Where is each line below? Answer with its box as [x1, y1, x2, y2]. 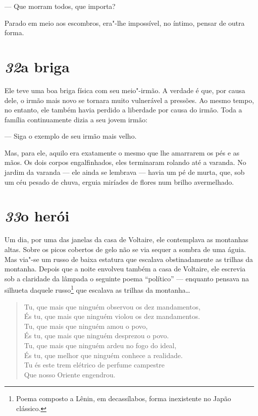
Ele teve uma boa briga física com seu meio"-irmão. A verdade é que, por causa [4, 85, 246, 95]
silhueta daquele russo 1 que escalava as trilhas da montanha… [4, 283, 191, 295]
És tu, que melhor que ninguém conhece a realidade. [24, 350, 183, 360]
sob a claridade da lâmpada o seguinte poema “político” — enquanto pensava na [4, 273, 249, 283]
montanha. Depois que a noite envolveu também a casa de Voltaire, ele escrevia [4, 263, 246, 274]
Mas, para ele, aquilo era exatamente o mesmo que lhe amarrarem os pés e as [4, 147, 240, 157]
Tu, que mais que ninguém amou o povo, [24, 320, 148, 331]
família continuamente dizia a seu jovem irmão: [4, 114, 148, 124]
